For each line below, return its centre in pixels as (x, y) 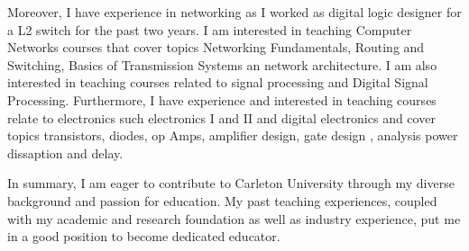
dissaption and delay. (65, 152)
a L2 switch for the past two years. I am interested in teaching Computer (210, 29)
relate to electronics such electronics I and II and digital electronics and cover (221, 117)
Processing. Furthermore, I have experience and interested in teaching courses (222, 99)
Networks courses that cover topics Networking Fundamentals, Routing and (216, 47)
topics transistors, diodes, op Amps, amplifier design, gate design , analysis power (233, 135)
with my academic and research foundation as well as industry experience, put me (234, 218)
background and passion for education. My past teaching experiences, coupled (222, 200)
